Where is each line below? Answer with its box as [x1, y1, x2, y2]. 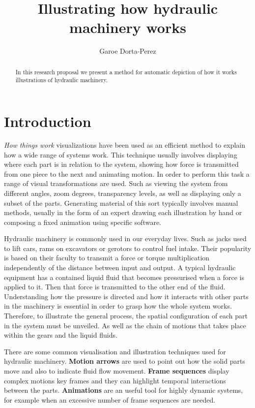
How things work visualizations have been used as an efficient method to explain [4, 139, 245, 150]
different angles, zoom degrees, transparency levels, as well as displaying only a [4, 188, 241, 198]
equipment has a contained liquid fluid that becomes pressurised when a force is [4, 272, 245, 282]
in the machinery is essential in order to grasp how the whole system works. [4, 301, 232, 311]
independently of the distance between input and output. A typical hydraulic [4, 262, 236, 273]
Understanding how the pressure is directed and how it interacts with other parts [4, 291, 249, 301]
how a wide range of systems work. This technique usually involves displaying [4, 149, 237, 159]
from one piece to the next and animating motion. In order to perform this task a [4, 168, 250, 179]
